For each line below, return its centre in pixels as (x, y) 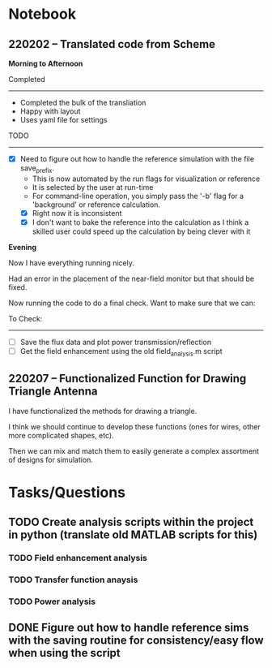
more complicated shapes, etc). (62, 435)
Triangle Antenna (53, 392)
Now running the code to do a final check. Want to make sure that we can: (132, 303)
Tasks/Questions (67, 492)
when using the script (65, 653)
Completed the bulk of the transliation (83, 103)
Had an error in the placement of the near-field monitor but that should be (132, 278)
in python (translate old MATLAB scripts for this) (133, 535)
